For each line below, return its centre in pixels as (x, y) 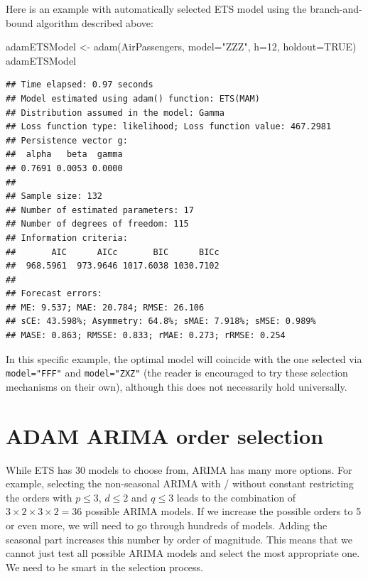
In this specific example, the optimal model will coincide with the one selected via (184, 358)
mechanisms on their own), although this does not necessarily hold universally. (177, 386)
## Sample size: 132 (54, 196)
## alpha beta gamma (64, 155)
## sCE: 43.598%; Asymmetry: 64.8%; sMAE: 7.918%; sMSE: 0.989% (161, 321)
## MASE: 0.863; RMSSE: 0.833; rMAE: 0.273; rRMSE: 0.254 (146, 336)
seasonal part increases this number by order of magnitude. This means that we (179, 539)
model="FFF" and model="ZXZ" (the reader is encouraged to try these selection (177, 373)
